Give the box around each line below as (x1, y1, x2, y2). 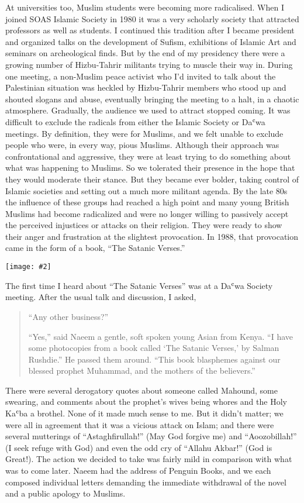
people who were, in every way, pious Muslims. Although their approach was (5, 139, 279, 151)
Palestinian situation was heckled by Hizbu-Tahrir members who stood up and (5, 81, 286, 94)
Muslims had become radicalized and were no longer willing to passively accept (5, 207, 289, 219)
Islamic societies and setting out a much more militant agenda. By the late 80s (5, 184, 288, 197)
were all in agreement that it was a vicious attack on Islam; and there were (5, 418, 274, 430)
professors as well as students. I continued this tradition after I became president (5, 24, 295, 36)
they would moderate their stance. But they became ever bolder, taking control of (5, 173, 299, 185)
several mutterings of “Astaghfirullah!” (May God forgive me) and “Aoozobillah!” (5, 430, 297, 442)
